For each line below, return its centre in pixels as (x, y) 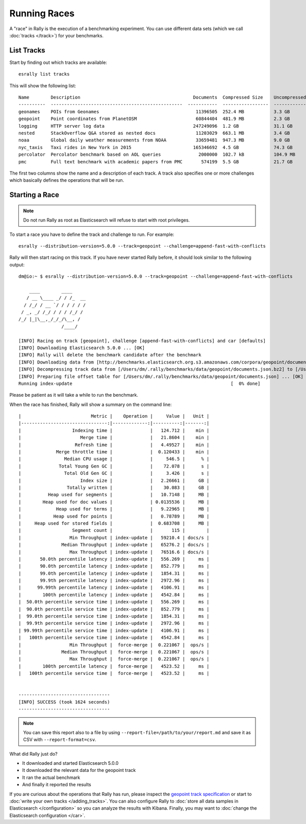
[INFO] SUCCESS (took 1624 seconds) (64, 702)
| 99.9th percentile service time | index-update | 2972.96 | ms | (114, 623)
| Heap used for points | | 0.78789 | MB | (114, 516)
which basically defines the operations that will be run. (67, 180)
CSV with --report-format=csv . (60, 740)
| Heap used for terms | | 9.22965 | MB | (114, 509)
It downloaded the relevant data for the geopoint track (79, 770)
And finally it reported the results (57, 785)
